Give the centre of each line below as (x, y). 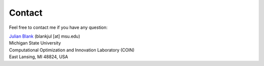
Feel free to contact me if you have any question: (58, 27)
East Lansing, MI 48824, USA (39, 57)
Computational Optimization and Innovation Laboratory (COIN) (72, 50)
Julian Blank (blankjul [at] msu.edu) (44, 36)
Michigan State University (35, 43)
